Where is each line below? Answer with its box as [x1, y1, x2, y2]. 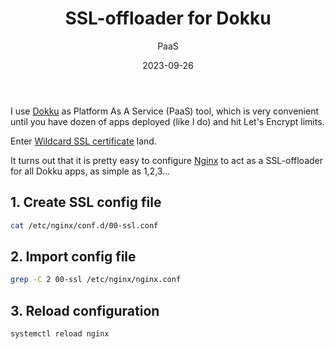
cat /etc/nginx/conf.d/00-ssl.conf [10, 220, 159, 231]
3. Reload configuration [10, 302, 160, 319]
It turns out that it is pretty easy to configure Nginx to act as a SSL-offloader [10, 154, 324, 166]
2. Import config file [10, 248, 137, 266]
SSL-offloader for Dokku [64, 7, 272, 30]
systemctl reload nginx [10, 329, 110, 339]
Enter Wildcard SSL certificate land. [10, 135, 157, 147]
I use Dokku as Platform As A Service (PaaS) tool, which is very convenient [10, 105, 320, 117]
